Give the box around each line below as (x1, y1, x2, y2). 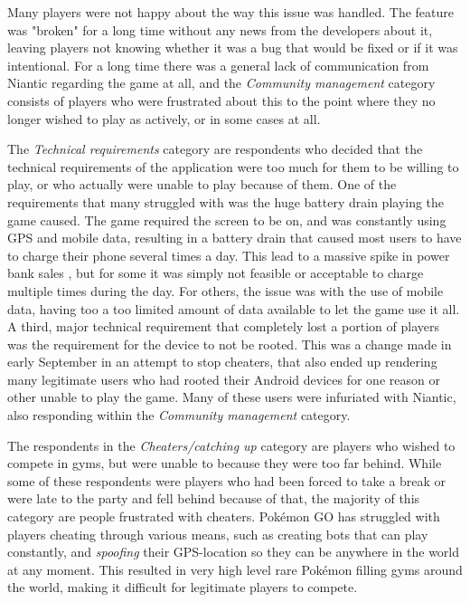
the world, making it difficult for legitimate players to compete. (7, 578, 358, 597)
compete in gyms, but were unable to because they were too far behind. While (7, 454, 442, 473)
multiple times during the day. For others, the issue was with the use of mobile (7, 281, 444, 300)
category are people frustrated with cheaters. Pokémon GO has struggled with (7, 507, 440, 526)
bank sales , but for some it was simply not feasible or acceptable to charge (7, 263, 424, 282)
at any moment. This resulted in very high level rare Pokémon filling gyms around (7, 559, 463, 578)
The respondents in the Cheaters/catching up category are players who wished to (7, 435, 456, 454)
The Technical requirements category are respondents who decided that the (7, 139, 423, 158)
